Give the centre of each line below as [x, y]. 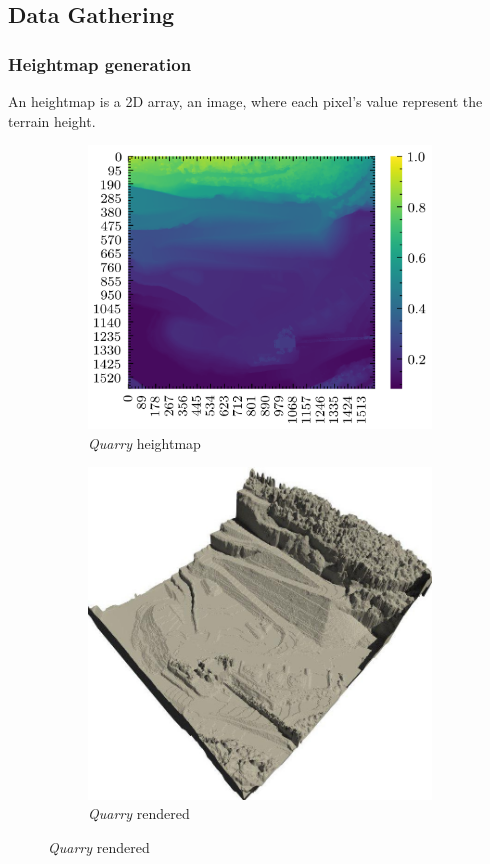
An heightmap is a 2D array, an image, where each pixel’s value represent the [245, 101]
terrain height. [52, 120]
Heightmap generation [100, 63]
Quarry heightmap [144, 442]
